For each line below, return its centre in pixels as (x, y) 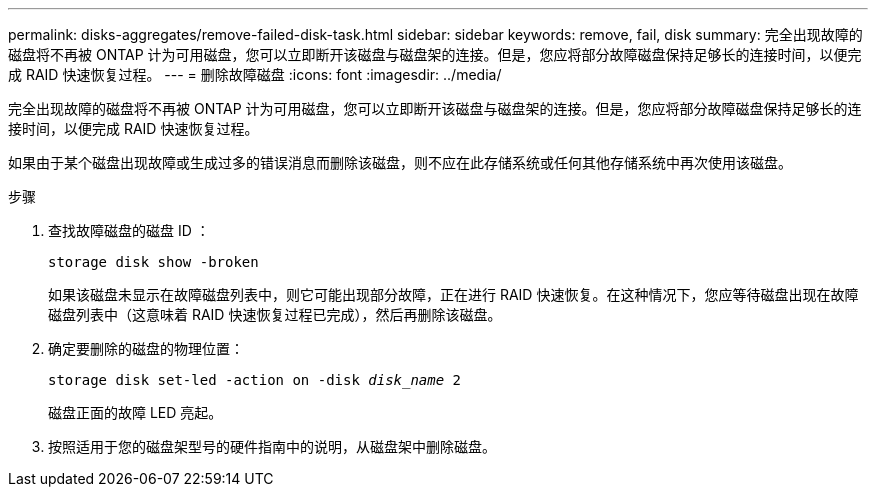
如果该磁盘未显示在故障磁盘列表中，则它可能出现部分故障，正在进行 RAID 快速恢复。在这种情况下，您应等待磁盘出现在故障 (453, 294)
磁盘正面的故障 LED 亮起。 (135, 412)
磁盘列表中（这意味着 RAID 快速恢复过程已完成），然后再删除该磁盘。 (275, 314)
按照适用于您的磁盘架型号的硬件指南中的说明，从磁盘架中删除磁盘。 (272, 446)
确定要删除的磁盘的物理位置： (146, 348)
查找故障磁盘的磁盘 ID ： (129, 230)
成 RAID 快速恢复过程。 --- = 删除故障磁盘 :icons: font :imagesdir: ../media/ (255, 74)
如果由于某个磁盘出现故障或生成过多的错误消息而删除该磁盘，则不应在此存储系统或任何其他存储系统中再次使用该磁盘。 (400, 162)
